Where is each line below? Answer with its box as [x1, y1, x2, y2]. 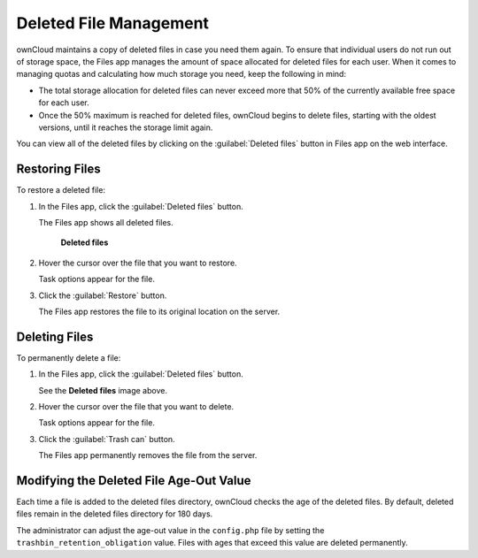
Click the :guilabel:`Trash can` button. [38, 433, 176, 444]
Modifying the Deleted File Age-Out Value [16, 473, 251, 488]
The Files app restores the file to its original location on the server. [38, 306, 281, 317]
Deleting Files [16, 329, 94, 344]
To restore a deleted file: [16, 185, 106, 195]
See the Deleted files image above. [38, 385, 168, 395]
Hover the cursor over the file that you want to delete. [38, 401, 235, 411]
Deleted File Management [16, 13, 210, 33]
